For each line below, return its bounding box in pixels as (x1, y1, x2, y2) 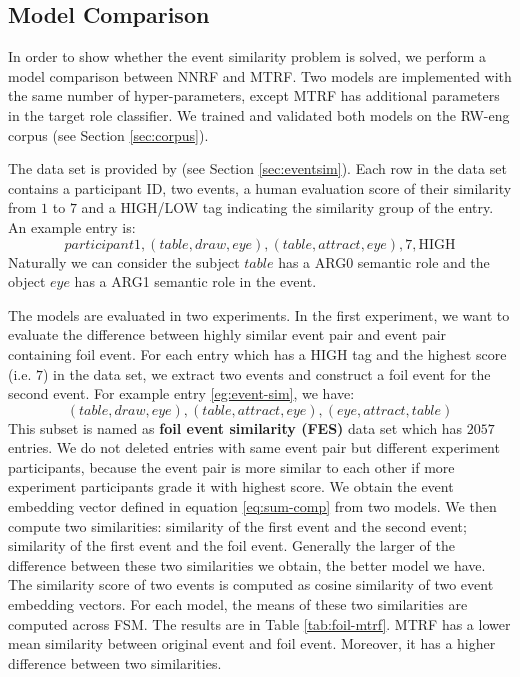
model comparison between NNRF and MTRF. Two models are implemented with (8, 65, 512, 86)
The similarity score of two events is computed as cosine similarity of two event (8, 574, 494, 595)
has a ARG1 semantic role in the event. (74, 271, 317, 292)
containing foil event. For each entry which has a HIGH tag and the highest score (8, 343, 507, 364)
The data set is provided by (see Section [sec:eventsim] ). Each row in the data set (8, 158, 507, 179)
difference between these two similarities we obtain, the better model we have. (8, 554, 486, 575)
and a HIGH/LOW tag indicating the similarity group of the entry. (81, 197, 494, 218)
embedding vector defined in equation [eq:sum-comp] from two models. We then (8, 496, 497, 517)
